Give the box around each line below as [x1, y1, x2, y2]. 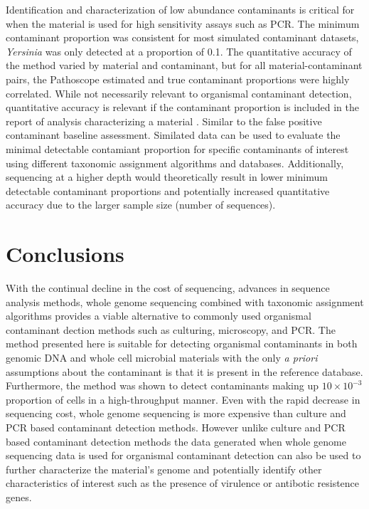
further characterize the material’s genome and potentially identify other [6, 461, 322, 476]
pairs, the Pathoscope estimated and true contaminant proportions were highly [6, 71, 350, 86]
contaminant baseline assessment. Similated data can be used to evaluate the [6, 127, 341, 142]
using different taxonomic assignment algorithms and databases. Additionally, [6, 155, 344, 170]
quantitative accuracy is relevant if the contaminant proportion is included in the [6, 100, 359, 115]
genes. [6, 489, 32, 504]
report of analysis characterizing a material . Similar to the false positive [6, 113, 322, 128]
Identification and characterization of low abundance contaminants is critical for [6, 2, 355, 16]
